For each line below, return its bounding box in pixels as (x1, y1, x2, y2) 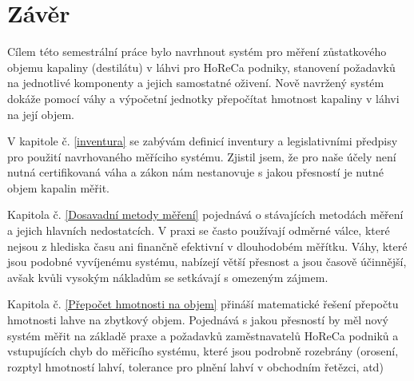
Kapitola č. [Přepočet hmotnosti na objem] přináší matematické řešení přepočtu (7, 296, 399, 312)
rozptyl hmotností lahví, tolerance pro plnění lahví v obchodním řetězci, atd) (7, 358, 384, 375)
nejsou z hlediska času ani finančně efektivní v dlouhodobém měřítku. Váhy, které (7, 237, 408, 254)
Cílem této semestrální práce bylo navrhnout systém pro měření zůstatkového (7, 43, 387, 60)
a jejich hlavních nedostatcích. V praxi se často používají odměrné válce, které (7, 222, 390, 239)
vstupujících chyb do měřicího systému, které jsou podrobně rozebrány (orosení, (7, 343, 399, 359)
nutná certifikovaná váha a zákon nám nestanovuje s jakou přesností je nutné (7, 164, 384, 181)
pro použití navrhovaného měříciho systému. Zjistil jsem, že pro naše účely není (7, 148, 396, 165)
